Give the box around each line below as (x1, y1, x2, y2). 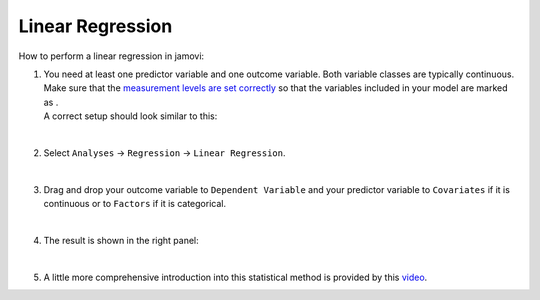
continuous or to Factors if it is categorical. (43, 198, 227, 210)
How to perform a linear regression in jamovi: (18, 50, 205, 62)
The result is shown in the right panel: (43, 234, 199, 246)
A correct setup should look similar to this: (43, 110, 218, 122)
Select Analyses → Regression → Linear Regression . (43, 146, 286, 159)
